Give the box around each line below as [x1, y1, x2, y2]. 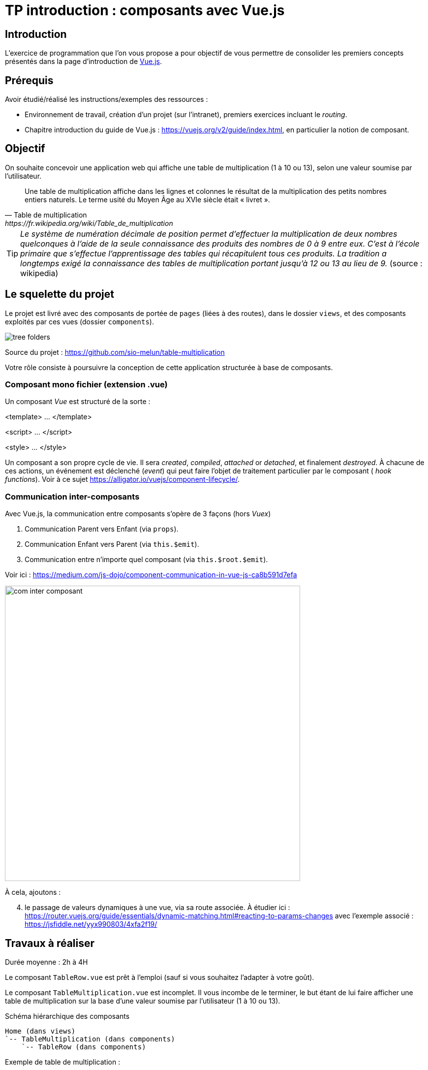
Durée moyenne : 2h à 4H [5, 958, 88, 967]
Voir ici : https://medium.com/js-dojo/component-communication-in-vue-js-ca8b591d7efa [5, 570, 297, 579]
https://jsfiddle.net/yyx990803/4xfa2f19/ [25, 920, 157, 929]
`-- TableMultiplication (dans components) [5, 1035, 175, 1043]
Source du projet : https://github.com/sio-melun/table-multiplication [5, 347, 225, 356]
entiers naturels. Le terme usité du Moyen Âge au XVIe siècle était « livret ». [25, 195, 270, 204]
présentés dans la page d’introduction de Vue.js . [5, 57, 162, 66]
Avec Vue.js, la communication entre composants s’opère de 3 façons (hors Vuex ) [5, 509, 271, 518]
